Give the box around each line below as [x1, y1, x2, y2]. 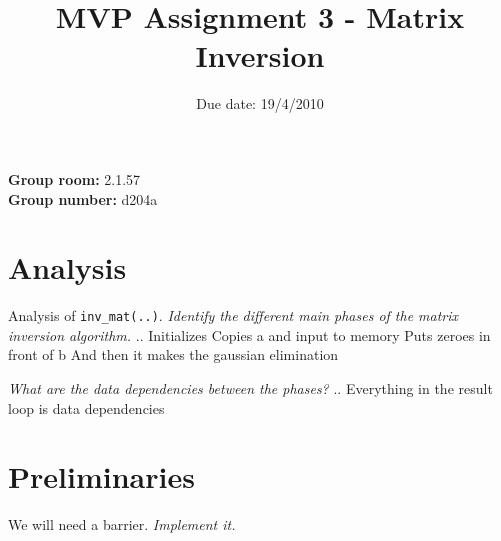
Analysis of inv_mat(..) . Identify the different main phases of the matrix [8, 305, 459, 326]
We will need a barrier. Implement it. [8, 514, 236, 535]
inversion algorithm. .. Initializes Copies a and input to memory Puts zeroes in [8, 324, 491, 345]
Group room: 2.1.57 [8, 168, 141, 189]
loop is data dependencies [8, 397, 165, 418]
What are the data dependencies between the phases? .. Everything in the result [8, 378, 493, 399]
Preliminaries [8, 456, 195, 497]
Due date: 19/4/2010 [196, 93, 324, 114]
